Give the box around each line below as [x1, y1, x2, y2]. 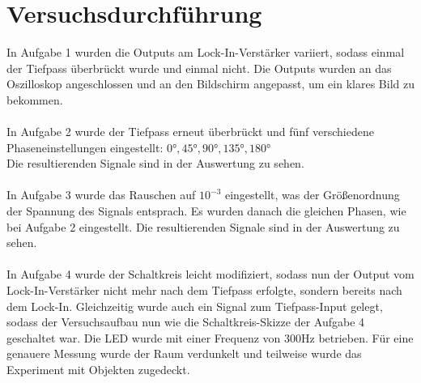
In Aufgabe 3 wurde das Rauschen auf [6, 186, 196, 203]
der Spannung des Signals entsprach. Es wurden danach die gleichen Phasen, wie [6, 202, 406, 219]
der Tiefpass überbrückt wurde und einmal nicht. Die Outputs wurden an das [6, 59, 392, 76]
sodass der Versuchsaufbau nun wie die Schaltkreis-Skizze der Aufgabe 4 [6, 313, 365, 330]
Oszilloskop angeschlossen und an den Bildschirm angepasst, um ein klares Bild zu [6, 75, 415, 92]
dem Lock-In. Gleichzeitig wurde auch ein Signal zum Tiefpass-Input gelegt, [6, 297, 383, 314]
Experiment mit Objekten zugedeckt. [6, 361, 190, 377]
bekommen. [6, 91, 63, 108]
